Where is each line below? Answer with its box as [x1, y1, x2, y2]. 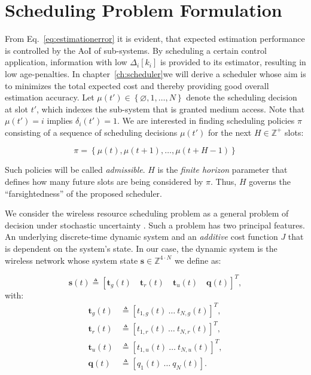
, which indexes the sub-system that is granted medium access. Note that [36, 102, 305, 115]
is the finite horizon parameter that [157, 163, 288, 176]
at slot [5, 102, 28, 115]
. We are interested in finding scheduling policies [117, 114, 295, 127]
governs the [249, 175, 291, 188]
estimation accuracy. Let [5, 91, 94, 103]
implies [47, 114, 73, 127]
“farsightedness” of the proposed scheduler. [5, 187, 163, 199]
